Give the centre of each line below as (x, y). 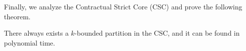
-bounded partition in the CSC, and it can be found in (157, 33)
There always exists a (36, 33)
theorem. (17, 16)
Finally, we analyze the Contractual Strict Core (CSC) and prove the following (123, 6)
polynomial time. (30, 42)
